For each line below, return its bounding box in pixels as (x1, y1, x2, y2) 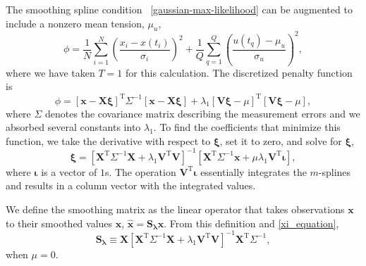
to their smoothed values (6, 215, 113, 230)
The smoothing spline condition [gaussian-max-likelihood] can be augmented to (6, 2, 353, 16)
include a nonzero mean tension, (6, 15, 145, 30)
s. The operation (104, 164, 176, 179)
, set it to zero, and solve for (219, 133, 342, 148)
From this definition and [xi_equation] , (169, 215, 339, 230)
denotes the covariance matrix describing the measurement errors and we (45, 106, 360, 120)
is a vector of (41, 164, 97, 179)
